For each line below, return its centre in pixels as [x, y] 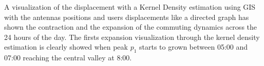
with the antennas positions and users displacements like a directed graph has [127, 17]
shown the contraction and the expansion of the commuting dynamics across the [130, 27]
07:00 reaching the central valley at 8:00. [68, 58]
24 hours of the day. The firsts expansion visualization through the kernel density [132, 37]
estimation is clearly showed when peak [66, 47]
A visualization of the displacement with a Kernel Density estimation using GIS [130, 7]
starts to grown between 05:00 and [194, 47]
